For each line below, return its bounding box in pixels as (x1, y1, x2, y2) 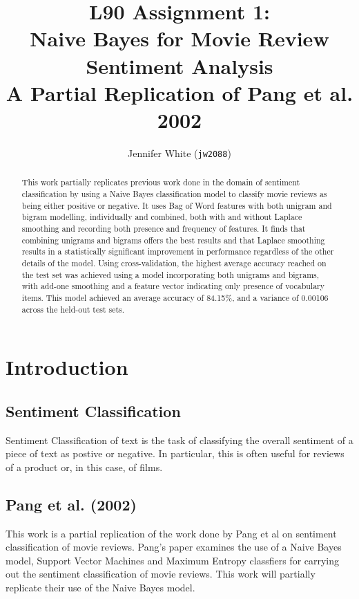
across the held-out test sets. (21, 303, 125, 315)
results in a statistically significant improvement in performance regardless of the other (21, 246, 334, 257)
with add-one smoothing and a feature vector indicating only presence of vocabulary (21, 280, 325, 292)
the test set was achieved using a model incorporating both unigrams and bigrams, (21, 268, 320, 280)
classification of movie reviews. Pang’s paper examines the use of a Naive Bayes (6, 540, 342, 554)
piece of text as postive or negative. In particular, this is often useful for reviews (6, 446, 345, 461)
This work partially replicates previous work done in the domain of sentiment (21, 176, 300, 188)
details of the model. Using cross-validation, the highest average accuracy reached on (21, 257, 327, 268)
